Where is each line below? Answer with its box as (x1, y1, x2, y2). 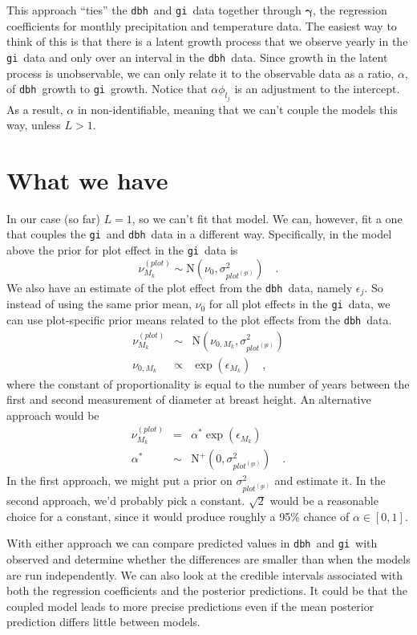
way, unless (6, 116, 61, 133)
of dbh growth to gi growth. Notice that (6, 80, 208, 97)
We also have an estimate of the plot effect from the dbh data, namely (6, 279, 353, 295)
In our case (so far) (6, 210, 100, 226)
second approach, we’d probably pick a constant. (6, 492, 245, 509)
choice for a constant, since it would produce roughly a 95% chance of (6, 507, 350, 524)
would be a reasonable (269, 492, 379, 509)
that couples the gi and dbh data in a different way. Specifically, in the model (6, 226, 392, 242)
